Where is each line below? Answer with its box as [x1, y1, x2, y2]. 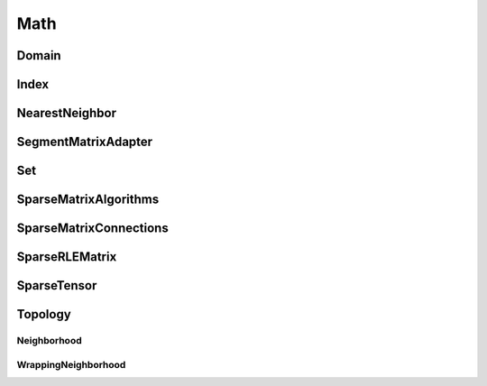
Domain [16, 48, 62, 63]
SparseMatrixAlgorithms [16, 192, 160, 207]
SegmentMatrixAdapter [16, 134, 153, 150]
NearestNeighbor [16, 106, 117, 121]
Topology [16, 307, 71, 322]
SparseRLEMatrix [16, 249, 117, 265]
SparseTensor [16, 278, 97, 293]
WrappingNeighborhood [16, 358, 126, 371]
